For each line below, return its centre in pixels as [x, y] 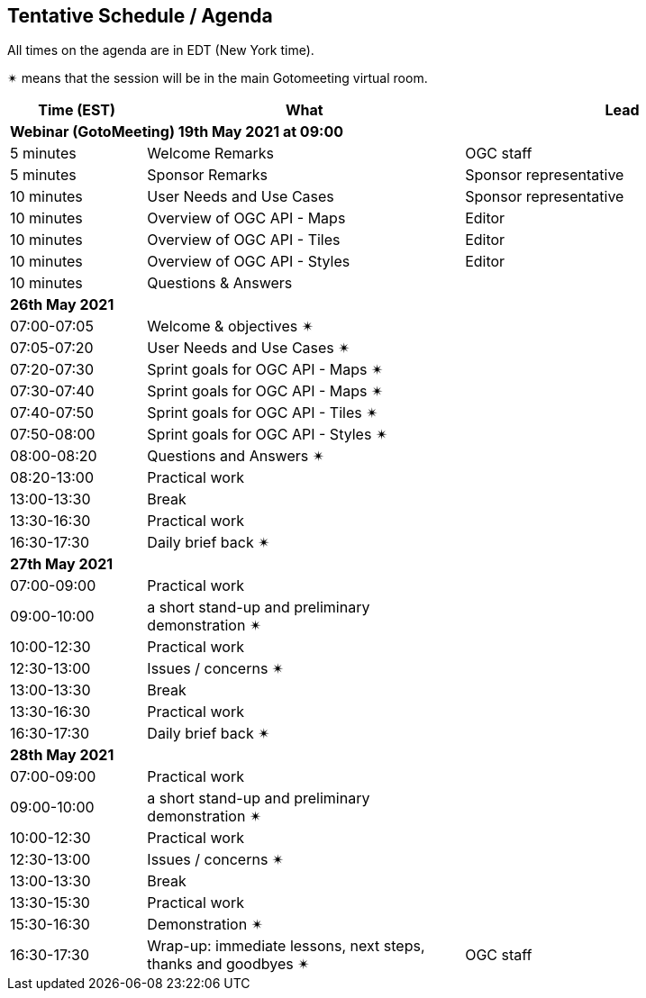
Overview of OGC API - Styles [249, 262]
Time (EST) [77, 110]
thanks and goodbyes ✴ [228, 964]
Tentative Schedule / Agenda [140, 16]
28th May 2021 [62, 755]
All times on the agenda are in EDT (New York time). [161, 50]
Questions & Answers [220, 283]
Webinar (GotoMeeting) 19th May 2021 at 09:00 [177, 132]
